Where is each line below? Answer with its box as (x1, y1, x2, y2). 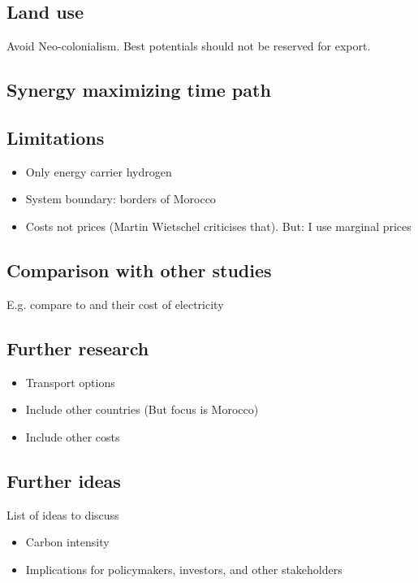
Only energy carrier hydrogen (25, 163, 172, 180)
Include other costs (25, 428, 120, 445)
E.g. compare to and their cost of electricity (6, 295, 224, 312)
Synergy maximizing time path (6, 77, 271, 102)
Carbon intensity (25, 533, 110, 550)
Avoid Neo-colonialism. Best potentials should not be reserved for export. (6, 37, 371, 54)
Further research (6, 335, 149, 360)
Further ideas (6, 468, 121, 493)
